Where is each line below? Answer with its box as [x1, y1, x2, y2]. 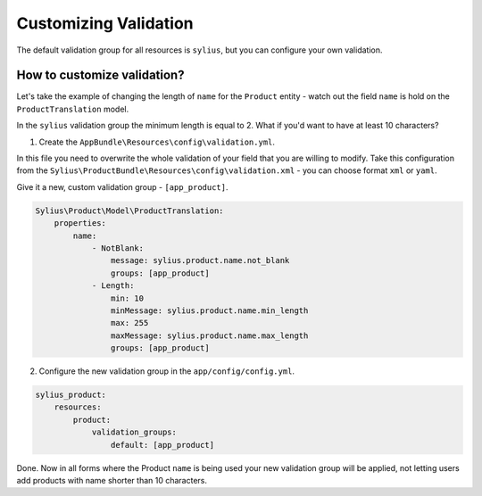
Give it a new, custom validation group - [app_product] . [16, 181, 229, 192]
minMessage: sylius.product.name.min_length [110, 305, 309, 316]
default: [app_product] [110, 440, 214, 450]
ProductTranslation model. [16, 103, 129, 114]
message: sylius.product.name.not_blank [110, 255, 290, 266]
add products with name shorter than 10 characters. [16, 475, 208, 485]
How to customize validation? [16, 68, 185, 83]
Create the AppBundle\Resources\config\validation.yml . [38, 136, 276, 147]
